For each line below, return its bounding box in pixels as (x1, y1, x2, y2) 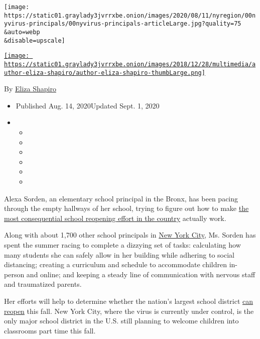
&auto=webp (4, 28, 40, 36)
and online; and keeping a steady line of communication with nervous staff (26, 269, 255, 279)
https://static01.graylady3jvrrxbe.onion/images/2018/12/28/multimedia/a (4, 60, 256, 68)
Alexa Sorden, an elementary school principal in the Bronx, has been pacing (4, 193, 238, 203)
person (4, 269, 25, 279)
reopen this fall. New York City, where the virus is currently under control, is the (4, 305, 254, 316)
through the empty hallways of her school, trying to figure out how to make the (4, 203, 249, 213)
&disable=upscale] (4, 37, 65, 44)
